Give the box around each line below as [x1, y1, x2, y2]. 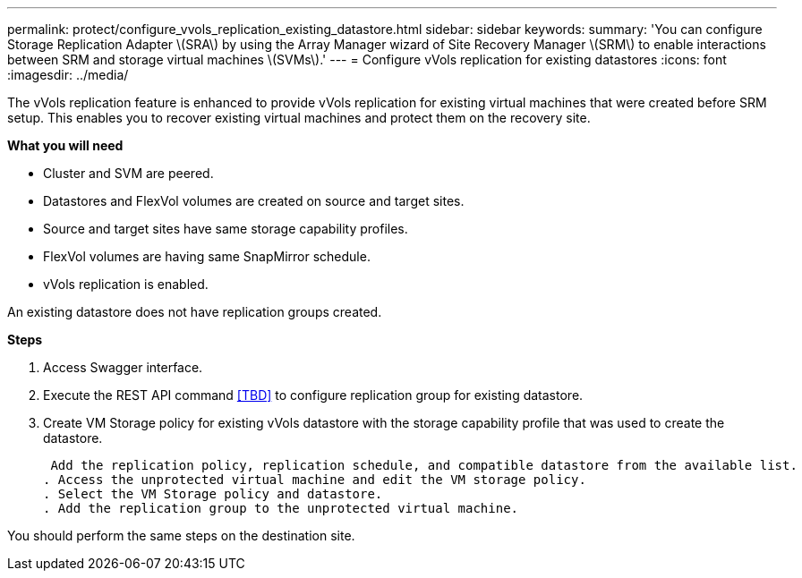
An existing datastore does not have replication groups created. [7, 304, 382, 319]
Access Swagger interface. [43, 360, 203, 375]
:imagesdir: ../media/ [7, 67, 129, 82]
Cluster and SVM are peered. [43, 166, 214, 181]
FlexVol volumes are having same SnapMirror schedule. [43, 249, 371, 264]
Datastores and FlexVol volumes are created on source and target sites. [43, 193, 465, 208]
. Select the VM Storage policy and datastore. [43, 487, 383, 501]
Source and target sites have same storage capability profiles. [43, 221, 408, 236]
